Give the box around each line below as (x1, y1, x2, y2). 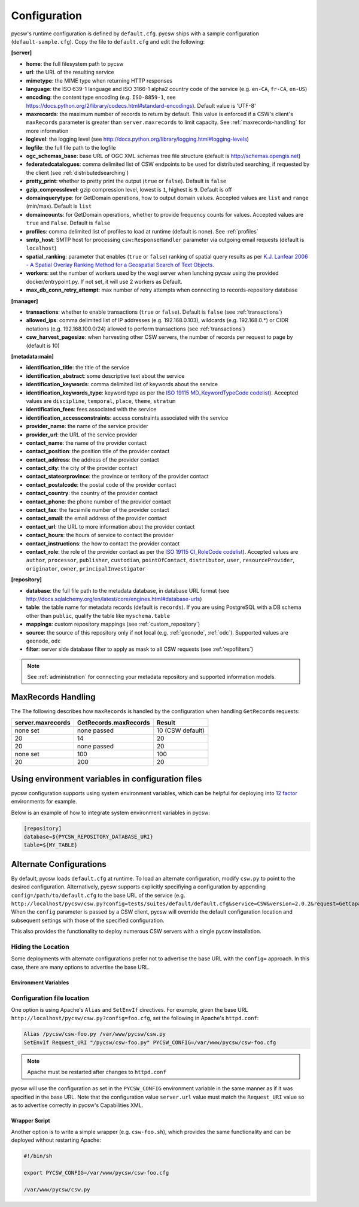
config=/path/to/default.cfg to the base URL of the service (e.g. (11, 891, 185, 899)
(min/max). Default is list (26, 202, 92, 210)
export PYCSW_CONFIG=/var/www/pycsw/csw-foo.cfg (23, 1169, 169, 1176)
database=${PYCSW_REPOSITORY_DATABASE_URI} (23, 833, 154, 841)
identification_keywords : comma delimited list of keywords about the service (26, 381, 218, 388)
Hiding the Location (11, 943, 69, 951)
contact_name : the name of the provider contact (26, 439, 147, 446)
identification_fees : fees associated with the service (26, 406, 157, 413)
